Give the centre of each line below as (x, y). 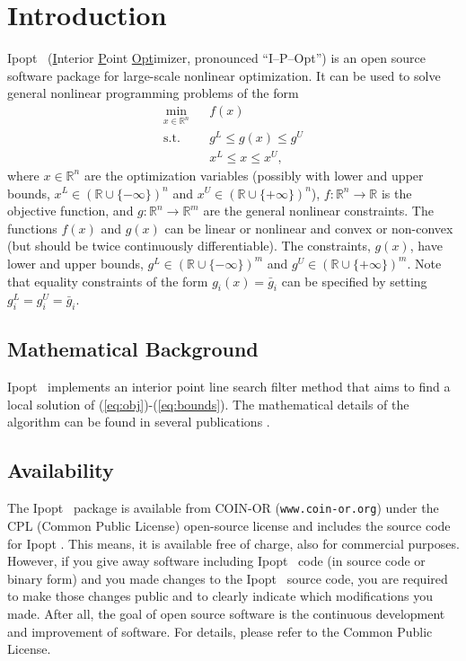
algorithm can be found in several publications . (139, 422)
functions (32, 228)
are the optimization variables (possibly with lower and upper (254, 175)
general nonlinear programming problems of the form (153, 93)
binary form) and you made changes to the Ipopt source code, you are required (228, 578)
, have (426, 246)
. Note (424, 263)
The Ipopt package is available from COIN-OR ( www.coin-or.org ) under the (223, 508)
